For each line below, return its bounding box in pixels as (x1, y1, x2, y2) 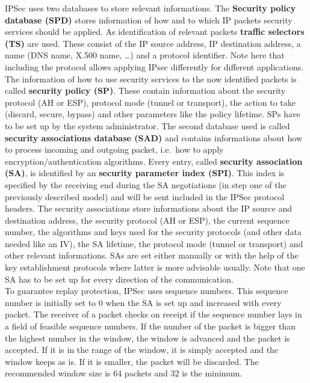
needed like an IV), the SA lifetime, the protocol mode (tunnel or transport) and (5, 237, 303, 250)
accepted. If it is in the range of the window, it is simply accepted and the (5, 343, 279, 356)
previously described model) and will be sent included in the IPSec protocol (5, 190, 285, 203)
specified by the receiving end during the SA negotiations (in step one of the (5, 178, 287, 191)
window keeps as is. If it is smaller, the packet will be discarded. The (5, 355, 259, 367)
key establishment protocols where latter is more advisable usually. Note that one (5, 261, 305, 274)
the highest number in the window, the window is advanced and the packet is (5, 331, 290, 344)
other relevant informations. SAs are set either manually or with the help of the (5, 249, 299, 262)
